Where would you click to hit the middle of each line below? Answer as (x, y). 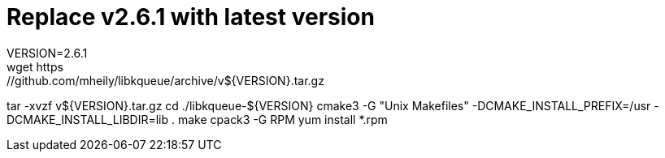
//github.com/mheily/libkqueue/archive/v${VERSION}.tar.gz (165, 80)
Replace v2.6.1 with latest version (191, 17)
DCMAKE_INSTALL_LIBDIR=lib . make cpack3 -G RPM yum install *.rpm (197, 119)
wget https (35, 66)
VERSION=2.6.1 (47, 53)
